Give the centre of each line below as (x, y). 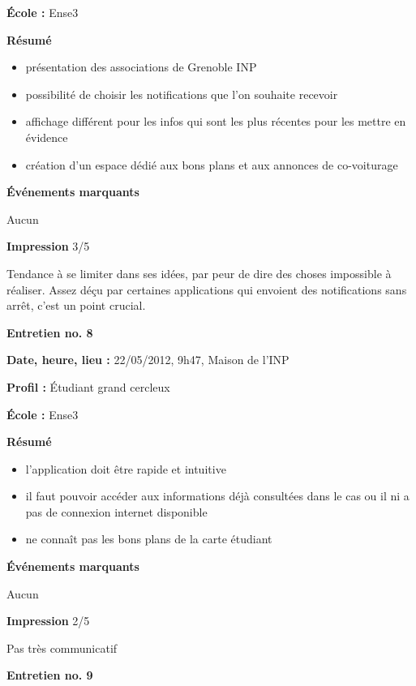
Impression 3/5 (48, 246)
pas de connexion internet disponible (116, 511)
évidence (47, 137)
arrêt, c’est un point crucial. (76, 305)
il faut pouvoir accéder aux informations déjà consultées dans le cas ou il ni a (217, 496)
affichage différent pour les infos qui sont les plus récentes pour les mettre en (216, 121)
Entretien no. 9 (50, 675)
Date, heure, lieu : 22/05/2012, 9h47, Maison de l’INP (148, 360)
